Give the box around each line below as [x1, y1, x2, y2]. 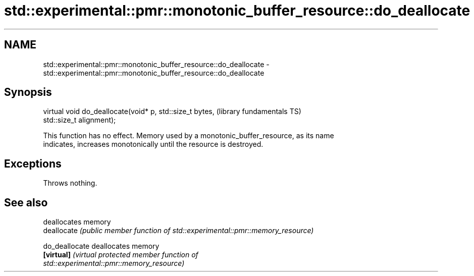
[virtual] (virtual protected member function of [43, 250, 198, 259]
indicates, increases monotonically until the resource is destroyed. [43, 140, 264, 149]
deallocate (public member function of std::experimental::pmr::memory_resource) [43, 226, 314, 235]
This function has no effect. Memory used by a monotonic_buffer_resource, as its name [43, 131, 334, 140]
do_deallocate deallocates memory [43, 242, 160, 251]
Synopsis [4, 86, 52, 99]
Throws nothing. [43, 179, 97, 188]
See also [4, 196, 48, 209]
